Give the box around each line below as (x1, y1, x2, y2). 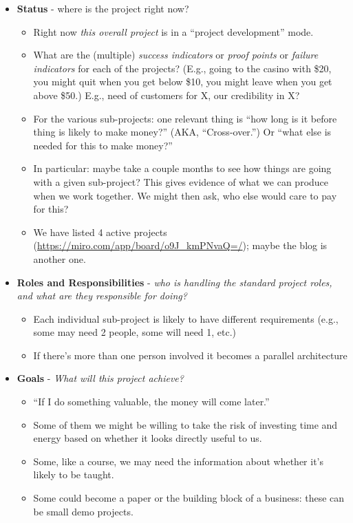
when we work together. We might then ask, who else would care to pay (33, 188, 337, 202)
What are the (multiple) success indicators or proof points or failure (33, 47, 319, 62)
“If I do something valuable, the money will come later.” (33, 394, 270, 409)
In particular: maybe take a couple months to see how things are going (33, 161, 332, 175)
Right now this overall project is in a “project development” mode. (33, 24, 314, 39)
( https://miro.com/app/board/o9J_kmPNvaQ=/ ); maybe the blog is (33, 238, 328, 253)
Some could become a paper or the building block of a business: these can (33, 491, 345, 505)
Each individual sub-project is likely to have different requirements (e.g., (33, 311, 339, 325)
